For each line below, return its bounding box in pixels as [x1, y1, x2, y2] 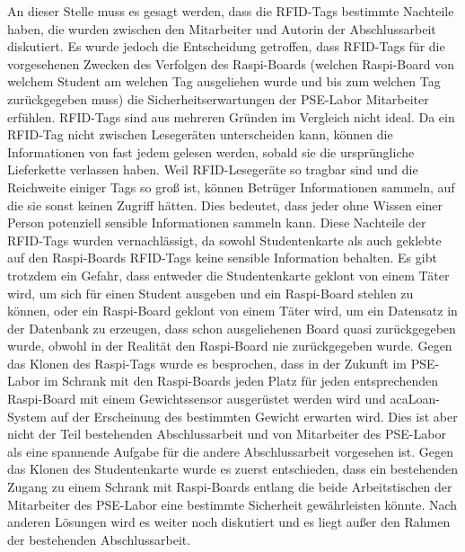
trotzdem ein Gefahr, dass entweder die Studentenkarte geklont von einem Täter [7, 265, 450, 284]
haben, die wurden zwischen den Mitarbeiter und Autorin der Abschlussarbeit [7, 19, 436, 38]
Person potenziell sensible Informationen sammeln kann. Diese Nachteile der [7, 213, 426, 232]
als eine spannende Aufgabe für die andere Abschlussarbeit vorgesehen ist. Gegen [7, 441, 454, 460]
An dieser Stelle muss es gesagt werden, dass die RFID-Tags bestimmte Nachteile [7, 2, 454, 20]
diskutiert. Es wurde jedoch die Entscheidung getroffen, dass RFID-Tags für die [7, 37, 445, 56]
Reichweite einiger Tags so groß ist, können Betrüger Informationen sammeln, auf [7, 177, 455, 196]
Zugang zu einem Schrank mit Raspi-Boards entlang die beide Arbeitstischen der [7, 477, 452, 496]
